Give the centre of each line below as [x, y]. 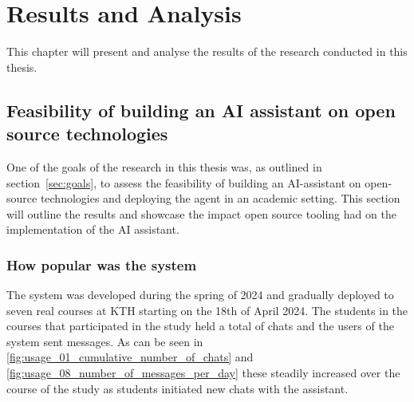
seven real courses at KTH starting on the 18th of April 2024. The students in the [207, 310]
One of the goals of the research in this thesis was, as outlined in [164, 166]
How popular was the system [102, 264]
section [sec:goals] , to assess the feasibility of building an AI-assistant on [184, 182]
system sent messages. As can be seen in [105, 341]
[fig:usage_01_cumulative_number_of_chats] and [130, 357]
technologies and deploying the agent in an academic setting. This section [220, 198]
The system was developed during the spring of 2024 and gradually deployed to [200, 295]
